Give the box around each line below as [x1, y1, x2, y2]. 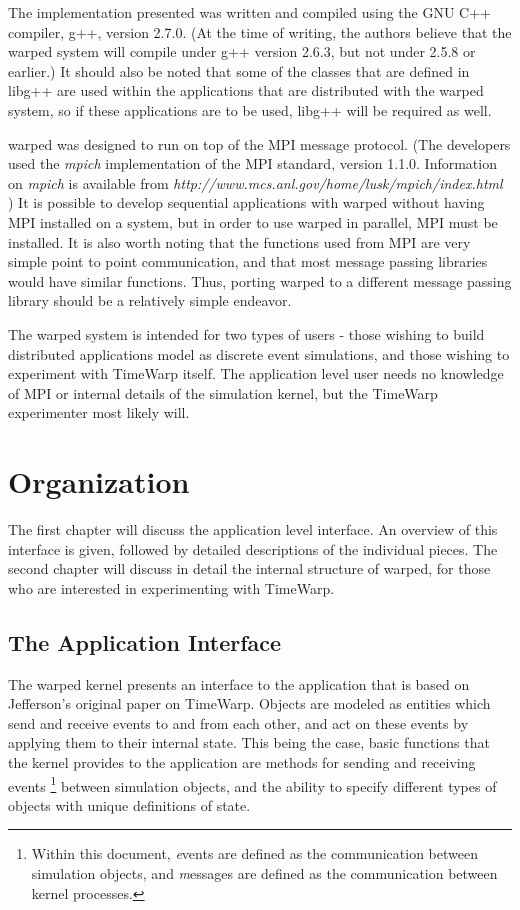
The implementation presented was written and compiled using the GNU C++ [8, 2, 491, 22]
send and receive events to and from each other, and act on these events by [8, 712, 469, 733]
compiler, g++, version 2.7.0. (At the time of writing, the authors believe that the [8, 21, 512, 42]
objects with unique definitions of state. [8, 794, 251, 815]
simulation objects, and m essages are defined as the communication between [31, 862, 498, 883]
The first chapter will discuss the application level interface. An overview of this [8, 519, 498, 539]
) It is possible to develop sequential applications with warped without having [8, 192, 485, 213]
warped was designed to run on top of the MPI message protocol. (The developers [8, 133, 511, 154]
